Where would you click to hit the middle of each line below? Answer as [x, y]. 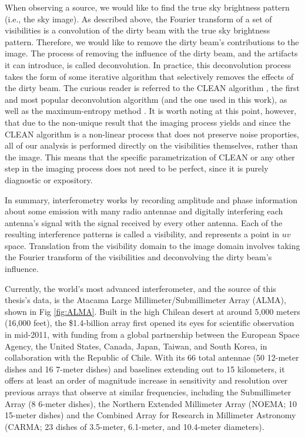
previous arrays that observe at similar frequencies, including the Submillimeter [148, 392]
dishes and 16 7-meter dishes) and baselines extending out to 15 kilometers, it [145, 369]
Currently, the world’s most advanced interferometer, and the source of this [140, 288]
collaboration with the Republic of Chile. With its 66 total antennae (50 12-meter [152, 357]
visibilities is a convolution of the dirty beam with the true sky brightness [138, 30]
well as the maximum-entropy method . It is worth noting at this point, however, [151, 111]
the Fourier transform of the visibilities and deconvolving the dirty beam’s [138, 257]
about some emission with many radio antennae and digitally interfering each [144, 211]
